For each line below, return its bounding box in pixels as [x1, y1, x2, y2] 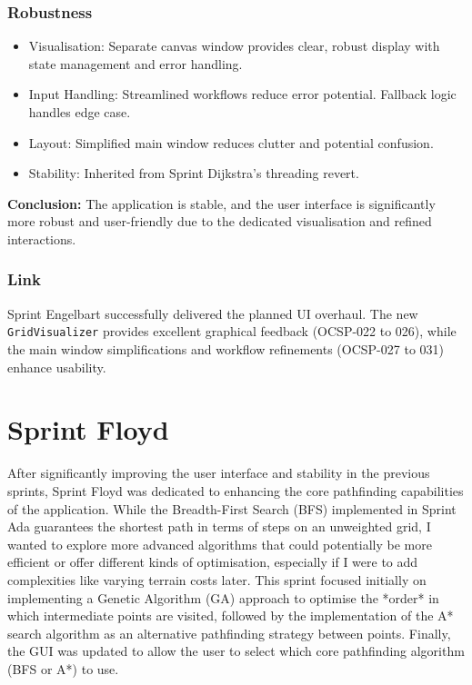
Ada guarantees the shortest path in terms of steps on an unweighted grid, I [7, 517, 431, 536]
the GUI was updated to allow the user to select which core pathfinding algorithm [7, 641, 465, 660]
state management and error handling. [28, 54, 243, 73]
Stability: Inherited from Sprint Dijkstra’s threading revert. [28, 164, 359, 183]
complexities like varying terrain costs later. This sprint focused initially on [7, 570, 427, 589]
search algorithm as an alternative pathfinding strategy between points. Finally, [7, 623, 451, 642]
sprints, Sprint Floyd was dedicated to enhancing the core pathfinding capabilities [7, 481, 464, 500]
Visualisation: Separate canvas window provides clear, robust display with [28, 36, 440, 55]
